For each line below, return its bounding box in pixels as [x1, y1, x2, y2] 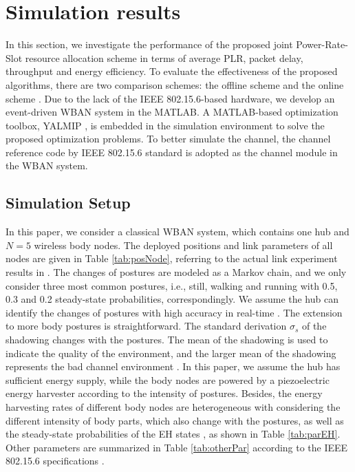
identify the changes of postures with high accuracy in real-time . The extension [6, 305, 343, 319]
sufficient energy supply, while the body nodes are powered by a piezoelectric [6, 372, 330, 387]
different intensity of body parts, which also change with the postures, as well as [6, 413, 344, 427]
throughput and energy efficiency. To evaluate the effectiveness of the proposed [6, 64, 338, 78]
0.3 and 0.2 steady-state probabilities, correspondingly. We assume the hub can [6, 292, 338, 306]
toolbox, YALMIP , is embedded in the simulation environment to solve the [6, 118, 325, 132]
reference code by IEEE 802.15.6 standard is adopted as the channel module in [6, 144, 338, 159]
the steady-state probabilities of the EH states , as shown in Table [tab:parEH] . [6, 427, 341, 441]
